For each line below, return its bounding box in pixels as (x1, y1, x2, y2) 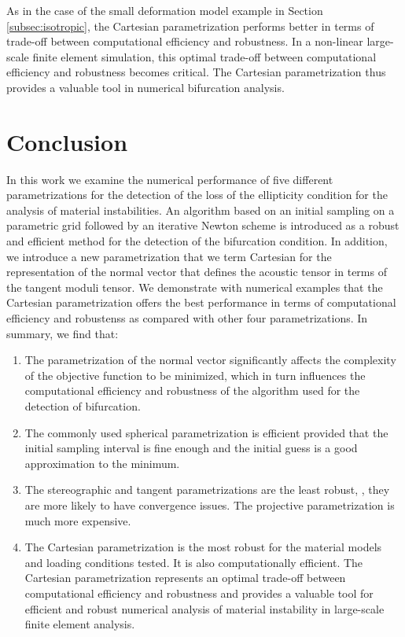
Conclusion (6, 125, 128, 157)
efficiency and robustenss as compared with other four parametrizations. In (6, 310, 368, 326)
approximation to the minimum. (24, 455, 180, 471)
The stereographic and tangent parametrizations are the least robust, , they (24, 481, 390, 498)
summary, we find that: (6, 325, 119, 341)
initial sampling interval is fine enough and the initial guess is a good (24, 440, 358, 456)
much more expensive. (24, 512, 131, 528)
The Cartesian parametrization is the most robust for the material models (24, 539, 382, 555)
